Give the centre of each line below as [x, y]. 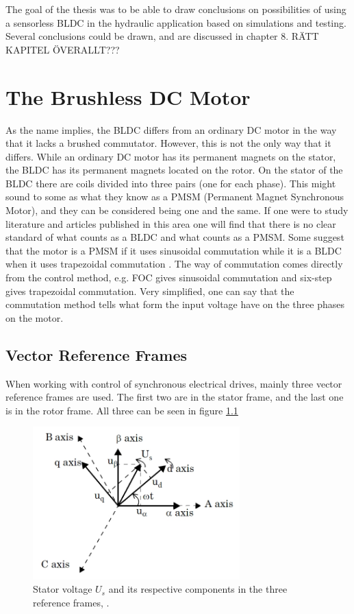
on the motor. [35, 317]
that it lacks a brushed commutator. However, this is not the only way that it [168, 143]
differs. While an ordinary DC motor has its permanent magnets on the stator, [171, 156]
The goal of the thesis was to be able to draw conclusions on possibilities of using [176, 9]
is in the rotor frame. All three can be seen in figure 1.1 [122, 410]
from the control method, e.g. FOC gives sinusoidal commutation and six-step [169, 278]
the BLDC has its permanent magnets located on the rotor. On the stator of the [174, 170]
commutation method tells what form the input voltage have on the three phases [175, 304]
